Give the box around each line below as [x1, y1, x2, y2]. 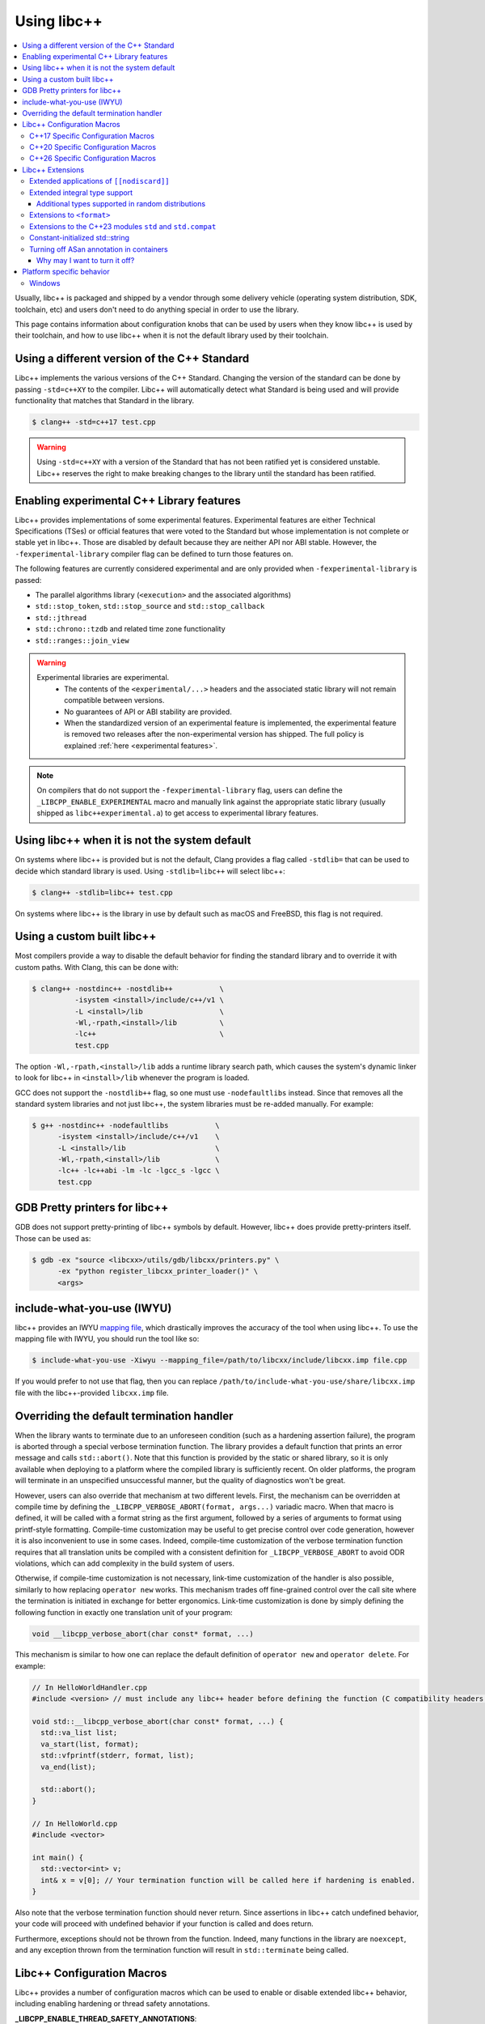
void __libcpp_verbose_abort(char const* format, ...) [32, 1629, 254, 1639]
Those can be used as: [15, 1233, 91, 1243]
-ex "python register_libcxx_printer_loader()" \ [57, 1267, 259, 1276]
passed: [15, 575, 42, 585]
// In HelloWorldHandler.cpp [32, 1682, 148, 1692]
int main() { [32, 1852, 84, 1862]
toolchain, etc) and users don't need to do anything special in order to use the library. [15, 304, 299, 314]
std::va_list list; [40, 1728, 118, 1737]
